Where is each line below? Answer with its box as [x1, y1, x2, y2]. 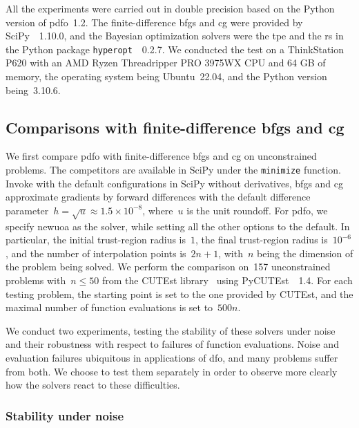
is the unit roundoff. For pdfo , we [186, 203, 328, 217]
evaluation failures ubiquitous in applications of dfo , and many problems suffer [6, 350, 338, 364]
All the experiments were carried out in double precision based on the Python [6, 1, 335, 15]
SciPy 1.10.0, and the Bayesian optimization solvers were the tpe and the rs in [6, 28, 344, 43]
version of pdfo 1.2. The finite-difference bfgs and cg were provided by [6, 15, 303, 29]
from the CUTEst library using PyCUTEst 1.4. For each [101, 273, 353, 287]
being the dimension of [257, 245, 353, 260]
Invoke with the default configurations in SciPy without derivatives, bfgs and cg [6, 176, 344, 190]
